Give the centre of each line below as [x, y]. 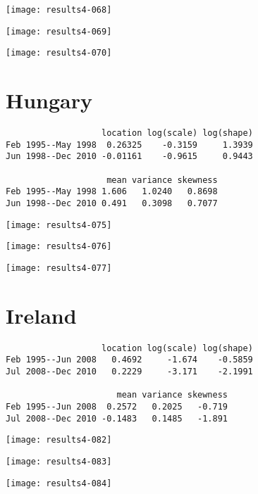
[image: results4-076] [59, 247]
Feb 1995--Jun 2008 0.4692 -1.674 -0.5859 [129, 360]
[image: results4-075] [59, 225]
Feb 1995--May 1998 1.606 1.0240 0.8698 [112, 192]
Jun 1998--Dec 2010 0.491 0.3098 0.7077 [112, 204]
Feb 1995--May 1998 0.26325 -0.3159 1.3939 [129, 145]
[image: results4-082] [59, 440]
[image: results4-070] [59, 53]
